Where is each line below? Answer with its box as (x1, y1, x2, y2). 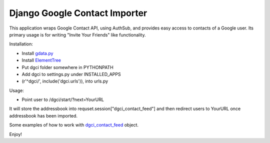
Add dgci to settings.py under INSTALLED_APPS (21, 71, 121, 77)
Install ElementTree (21, 57, 61, 63)
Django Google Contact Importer (9, 7, 147, 18)
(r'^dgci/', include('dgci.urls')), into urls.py (21, 78, 108, 84)
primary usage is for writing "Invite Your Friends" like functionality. (9, 31, 146, 37)
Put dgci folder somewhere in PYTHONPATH (21, 64, 113, 70)
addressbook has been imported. (9, 112, 77, 118)
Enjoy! (9, 131, 22, 137)
